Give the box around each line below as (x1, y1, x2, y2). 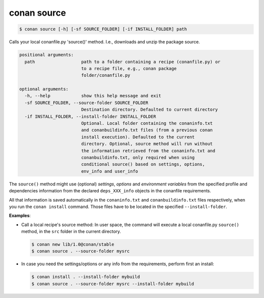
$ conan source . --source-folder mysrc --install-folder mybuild (31, 281, 194, 286)
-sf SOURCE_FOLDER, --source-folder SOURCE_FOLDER (24, 100, 149, 105)
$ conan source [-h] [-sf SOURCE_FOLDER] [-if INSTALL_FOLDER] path (19, 26, 187, 32)
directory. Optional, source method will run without (81, 141, 213, 147)
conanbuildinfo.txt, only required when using (81, 155, 195, 160)
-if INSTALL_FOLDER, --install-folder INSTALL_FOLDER (24, 114, 156, 119)
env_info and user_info (81, 168, 138, 174)
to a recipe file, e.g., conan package (81, 66, 177, 71)
